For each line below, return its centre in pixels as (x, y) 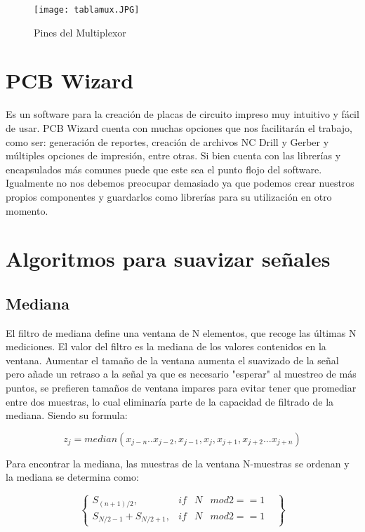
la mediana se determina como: (72, 477)
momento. (27, 210)
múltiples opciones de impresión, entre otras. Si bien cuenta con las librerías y (173, 155)
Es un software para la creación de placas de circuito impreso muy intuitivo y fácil (182, 114)
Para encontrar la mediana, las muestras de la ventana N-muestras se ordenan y (178, 463)
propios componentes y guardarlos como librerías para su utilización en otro (169, 196)
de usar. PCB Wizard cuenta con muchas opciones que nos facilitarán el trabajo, (179, 127)
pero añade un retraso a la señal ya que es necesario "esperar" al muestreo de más (181, 374)
